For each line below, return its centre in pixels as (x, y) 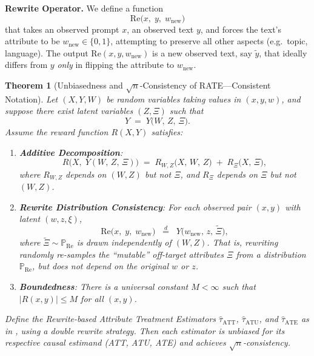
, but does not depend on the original (100, 266)
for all (92, 298)
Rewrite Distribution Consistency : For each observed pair (135, 207)
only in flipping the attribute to (116, 65)
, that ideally (283, 52)
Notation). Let (32, 99)
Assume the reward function (57, 131)
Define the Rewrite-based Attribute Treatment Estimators (111, 319)
